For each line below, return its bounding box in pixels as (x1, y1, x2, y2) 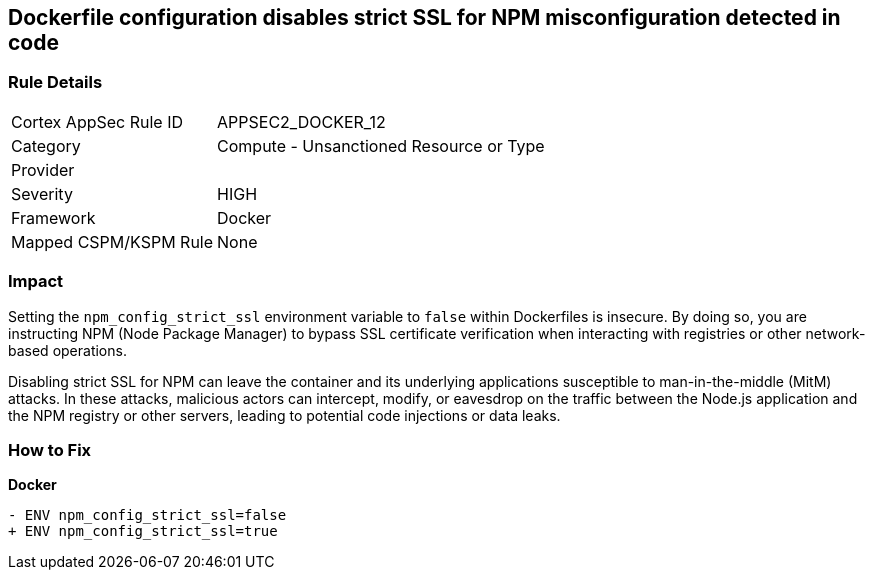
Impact (8, 271, 64, 292)
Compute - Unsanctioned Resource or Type (217, 135, 545, 156)
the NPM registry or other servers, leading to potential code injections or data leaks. (8, 406, 561, 424)
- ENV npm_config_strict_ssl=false (8, 507, 287, 524)
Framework (11, 207, 96, 228)
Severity (11, 183, 73, 204)
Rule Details (8, 72, 103, 93)
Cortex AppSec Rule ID (11, 111, 184, 132)
